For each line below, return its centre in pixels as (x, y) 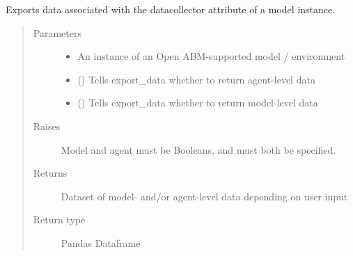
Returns (50, 173)
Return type (59, 219)
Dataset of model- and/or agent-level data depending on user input (204, 196)
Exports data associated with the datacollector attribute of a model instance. (171, 9)
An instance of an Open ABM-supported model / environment (211, 56)
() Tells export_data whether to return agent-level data (196, 79)
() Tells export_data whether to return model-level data (198, 103)
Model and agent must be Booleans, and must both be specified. (198, 149)
